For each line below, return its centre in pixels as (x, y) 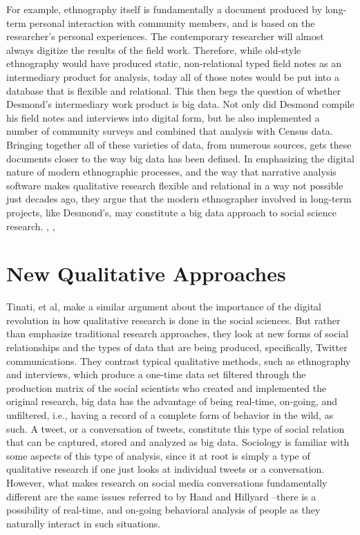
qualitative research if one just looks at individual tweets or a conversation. (165, 469)
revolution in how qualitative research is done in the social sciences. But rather (173, 320)
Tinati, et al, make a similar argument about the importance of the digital (164, 307)
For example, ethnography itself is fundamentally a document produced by (164, 9)
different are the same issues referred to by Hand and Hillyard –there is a (161, 496)
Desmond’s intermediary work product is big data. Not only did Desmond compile (180, 104)
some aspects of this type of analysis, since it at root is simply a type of (158, 455)
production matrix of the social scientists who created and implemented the (167, 387)
